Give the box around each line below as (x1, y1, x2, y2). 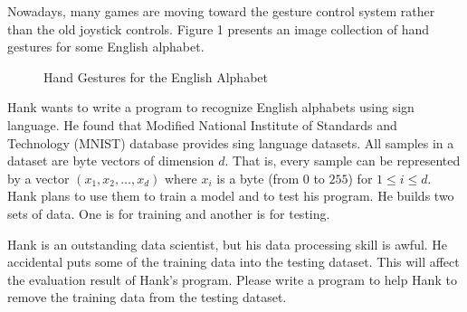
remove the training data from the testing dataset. (7, 288, 287, 307)
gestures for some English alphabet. (7, 37, 205, 56)
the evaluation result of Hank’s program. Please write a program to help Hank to (7, 269, 457, 288)
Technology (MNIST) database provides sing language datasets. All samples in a (7, 133, 454, 152)
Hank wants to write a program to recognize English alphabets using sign (7, 98, 415, 117)
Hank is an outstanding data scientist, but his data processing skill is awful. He (7, 234, 448, 253)
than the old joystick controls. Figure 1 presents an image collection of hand (7, 19, 430, 38)
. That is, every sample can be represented (224, 151, 461, 170)
